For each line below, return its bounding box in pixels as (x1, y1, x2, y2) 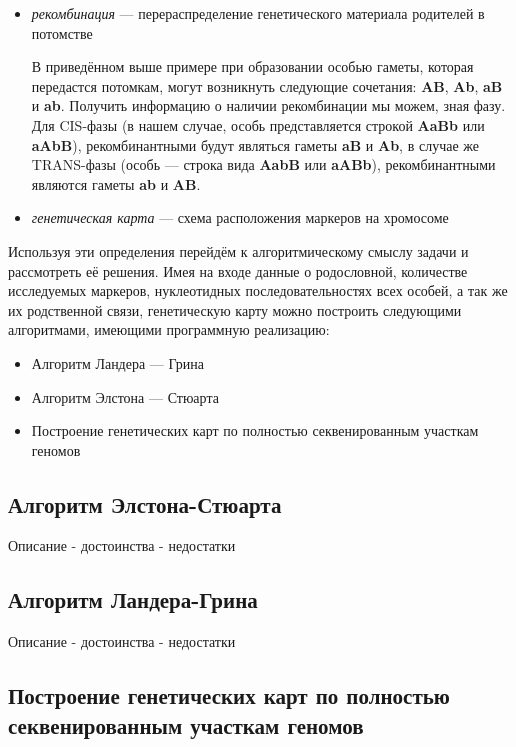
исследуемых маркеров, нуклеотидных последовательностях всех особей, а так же (8, 280, 508, 301)
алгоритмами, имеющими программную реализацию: (8, 319, 330, 340)
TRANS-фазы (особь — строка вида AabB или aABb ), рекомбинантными (31, 154, 496, 175)
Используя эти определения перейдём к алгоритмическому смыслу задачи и (8, 240, 469, 261)
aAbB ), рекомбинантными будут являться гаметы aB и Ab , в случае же (31, 134, 479, 155)
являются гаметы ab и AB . (31, 173, 201, 194)
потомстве (31, 22, 93, 43)
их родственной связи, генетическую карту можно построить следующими (8, 299, 462, 320)
